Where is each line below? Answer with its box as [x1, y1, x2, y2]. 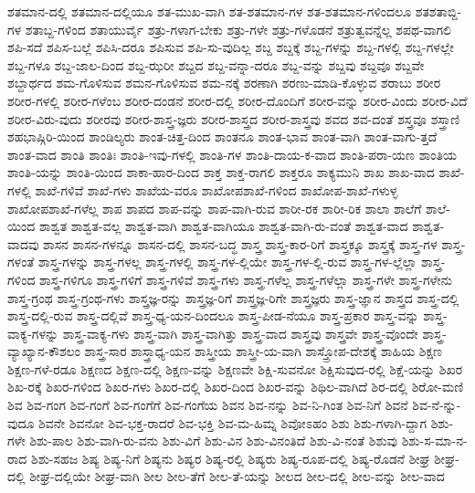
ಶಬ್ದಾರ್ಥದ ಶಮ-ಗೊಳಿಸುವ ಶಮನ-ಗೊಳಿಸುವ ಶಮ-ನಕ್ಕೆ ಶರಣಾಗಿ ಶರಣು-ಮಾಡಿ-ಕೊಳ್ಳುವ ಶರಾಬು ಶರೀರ [7, 73, 441, 92]
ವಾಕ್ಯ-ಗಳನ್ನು [7, 323, 59, 342]
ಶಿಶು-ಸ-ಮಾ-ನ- [401, 431, 468, 450]
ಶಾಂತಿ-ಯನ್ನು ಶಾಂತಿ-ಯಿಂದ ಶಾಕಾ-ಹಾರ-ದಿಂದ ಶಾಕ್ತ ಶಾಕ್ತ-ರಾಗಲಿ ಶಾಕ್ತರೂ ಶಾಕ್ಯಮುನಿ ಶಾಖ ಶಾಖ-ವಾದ [7, 163, 435, 182]
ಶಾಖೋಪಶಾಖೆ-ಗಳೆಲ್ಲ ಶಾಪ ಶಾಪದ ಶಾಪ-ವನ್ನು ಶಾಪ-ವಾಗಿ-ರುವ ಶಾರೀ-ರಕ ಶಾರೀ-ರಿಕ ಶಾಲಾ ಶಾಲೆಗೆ [7, 198, 422, 217]
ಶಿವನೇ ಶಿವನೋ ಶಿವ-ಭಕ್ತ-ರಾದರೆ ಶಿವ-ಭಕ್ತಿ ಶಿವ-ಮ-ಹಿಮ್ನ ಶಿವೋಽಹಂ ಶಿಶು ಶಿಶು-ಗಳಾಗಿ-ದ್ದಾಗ [38, 413, 427, 432]
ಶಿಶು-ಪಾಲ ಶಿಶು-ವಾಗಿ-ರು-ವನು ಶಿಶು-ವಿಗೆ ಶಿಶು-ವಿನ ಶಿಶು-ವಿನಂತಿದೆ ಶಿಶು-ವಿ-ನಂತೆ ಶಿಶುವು [29, 431, 398, 450]
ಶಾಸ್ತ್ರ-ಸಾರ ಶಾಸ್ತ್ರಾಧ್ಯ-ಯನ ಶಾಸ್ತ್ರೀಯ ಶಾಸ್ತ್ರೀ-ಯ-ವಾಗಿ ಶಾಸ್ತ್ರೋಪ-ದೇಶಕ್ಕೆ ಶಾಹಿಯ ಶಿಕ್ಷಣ [84, 341, 443, 361]
